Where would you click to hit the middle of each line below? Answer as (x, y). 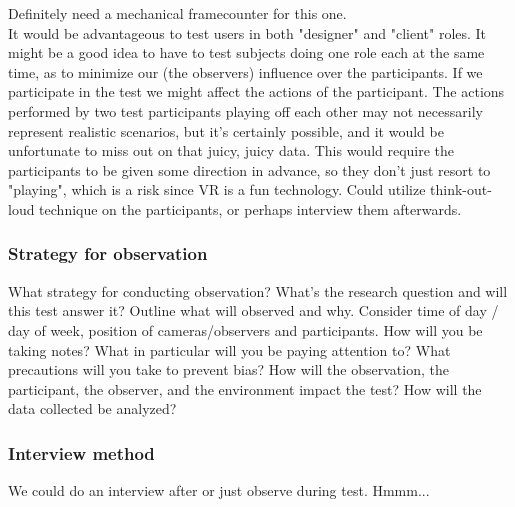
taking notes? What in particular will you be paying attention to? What (229, 349)
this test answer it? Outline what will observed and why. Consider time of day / (253, 310)
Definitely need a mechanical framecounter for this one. (177, 13)
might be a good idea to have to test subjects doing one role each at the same (246, 52)
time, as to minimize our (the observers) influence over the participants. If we (245, 71)
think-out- (461, 189)
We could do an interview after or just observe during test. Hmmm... (219, 490)
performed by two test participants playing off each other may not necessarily (245, 110)
